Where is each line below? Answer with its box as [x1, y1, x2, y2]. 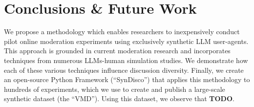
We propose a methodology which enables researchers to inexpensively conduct [4, 26, 240, 37]
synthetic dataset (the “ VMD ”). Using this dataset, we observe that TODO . [4, 93, 234, 104]
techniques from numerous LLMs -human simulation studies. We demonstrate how [4, 55, 248, 65]
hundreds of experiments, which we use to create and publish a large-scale [4, 84, 225, 94]
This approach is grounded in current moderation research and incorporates [4, 45, 231, 56]
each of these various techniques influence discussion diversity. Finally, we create [4, 64, 244, 75]
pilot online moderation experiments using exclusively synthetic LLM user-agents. [4, 36, 249, 46]
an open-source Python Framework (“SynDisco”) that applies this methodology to [4, 74, 250, 85]
